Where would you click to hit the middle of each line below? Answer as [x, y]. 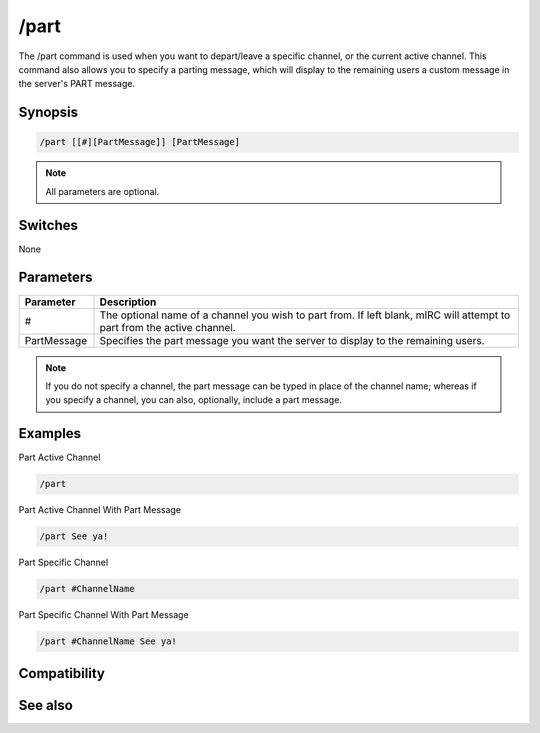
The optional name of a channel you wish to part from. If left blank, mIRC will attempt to [305, 315]
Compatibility [61, 673]
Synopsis [48, 112]
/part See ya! [74, 536]
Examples [50, 433]
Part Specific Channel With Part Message [103, 615]
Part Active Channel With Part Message [100, 510]
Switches [48, 225]
